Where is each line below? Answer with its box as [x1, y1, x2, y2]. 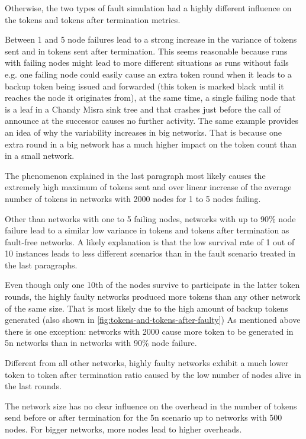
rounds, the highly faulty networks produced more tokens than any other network [5, 290, 301, 303]
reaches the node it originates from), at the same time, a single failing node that [5, 91, 296, 104]
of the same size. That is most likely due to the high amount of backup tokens [5, 302, 288, 314]
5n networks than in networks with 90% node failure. [5, 337, 197, 349]
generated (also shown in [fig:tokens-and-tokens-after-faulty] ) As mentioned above [5, 313, 301, 326]
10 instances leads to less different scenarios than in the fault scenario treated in [5, 247, 296, 259]
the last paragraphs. [5, 258, 78, 271]
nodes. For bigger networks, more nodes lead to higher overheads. [5, 423, 242, 435]
